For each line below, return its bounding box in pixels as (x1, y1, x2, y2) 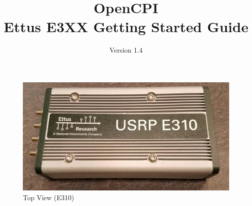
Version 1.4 (109, 45, 143, 55)
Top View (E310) (23, 192, 74, 202)
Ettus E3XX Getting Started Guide (3, 17, 249, 37)
